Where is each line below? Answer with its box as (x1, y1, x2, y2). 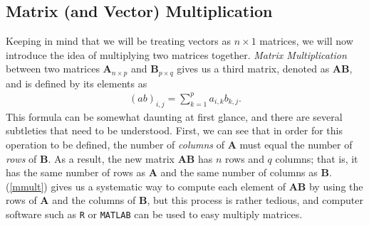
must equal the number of (239, 136, 353, 151)
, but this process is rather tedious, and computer (147, 193, 363, 208)
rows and (224, 151, 264, 166)
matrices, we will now (259, 33, 353, 48)
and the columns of (52, 193, 136, 208)
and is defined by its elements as (6, 75, 147, 90)
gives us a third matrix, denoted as (177, 61, 330, 76)
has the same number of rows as (6, 165, 145, 180)
